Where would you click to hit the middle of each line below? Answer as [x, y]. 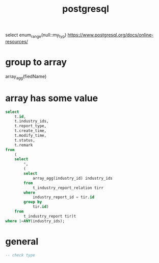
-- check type [20, 255]
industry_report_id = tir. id [63, 197]
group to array [36, 62]
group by [33, 202]
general [22, 241]
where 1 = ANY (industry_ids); [35, 221]
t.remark [24, 145]
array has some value [52, 98]
